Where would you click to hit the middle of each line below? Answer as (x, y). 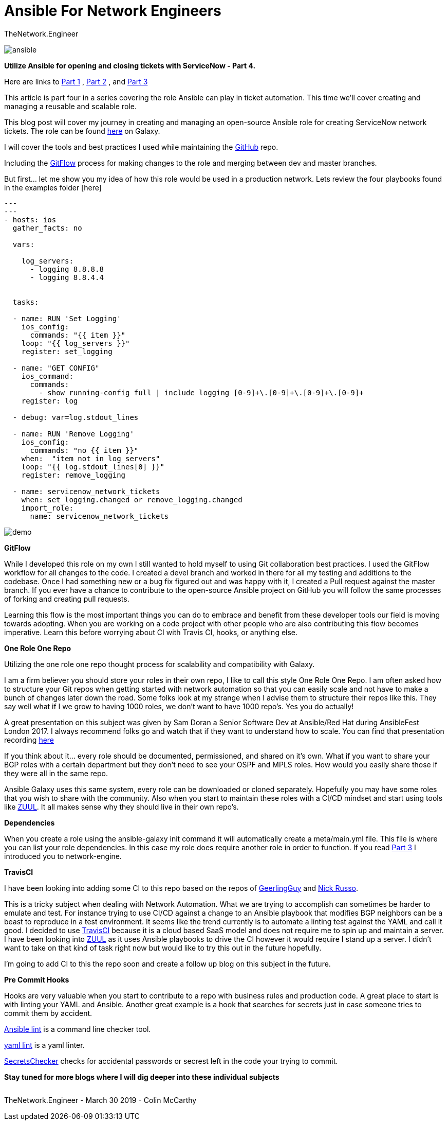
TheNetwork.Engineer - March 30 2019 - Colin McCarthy (100, 1100)
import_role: (47, 508)
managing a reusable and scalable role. (70, 106)
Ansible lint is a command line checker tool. (78, 1029)
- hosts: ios (30, 220)
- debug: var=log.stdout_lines (76, 417)
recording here (29, 740)
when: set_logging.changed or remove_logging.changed (132, 499)
